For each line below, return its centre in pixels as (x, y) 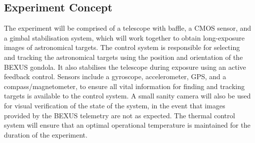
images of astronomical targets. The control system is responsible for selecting (122, 47)
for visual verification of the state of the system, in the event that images (115, 105)
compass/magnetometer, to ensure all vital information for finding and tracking (124, 86)
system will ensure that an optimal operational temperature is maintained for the (127, 125)
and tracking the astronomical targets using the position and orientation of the (124, 57)
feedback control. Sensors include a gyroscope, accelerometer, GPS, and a (115, 76)
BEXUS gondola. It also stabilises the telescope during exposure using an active (125, 67)
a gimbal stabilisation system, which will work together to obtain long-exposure (125, 37)
